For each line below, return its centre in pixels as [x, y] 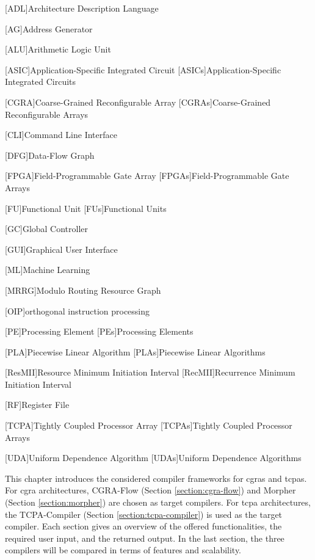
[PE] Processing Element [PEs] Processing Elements [99, 331]
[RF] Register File [37, 405]
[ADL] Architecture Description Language [82, 8]
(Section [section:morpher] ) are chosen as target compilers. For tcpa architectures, [158, 502]
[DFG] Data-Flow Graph [50, 155]
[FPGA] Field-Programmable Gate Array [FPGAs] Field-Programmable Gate [147, 176]
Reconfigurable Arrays [47, 114]
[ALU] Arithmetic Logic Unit [58, 49]
